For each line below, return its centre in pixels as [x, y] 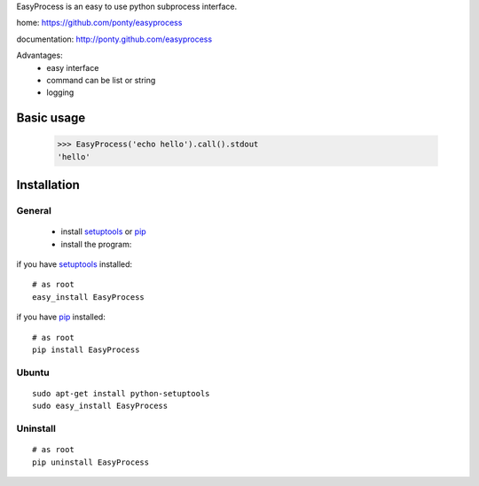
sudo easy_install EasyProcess [100, 406]
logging [60, 92]
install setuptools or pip [103, 231]
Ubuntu [33, 372]
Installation [48, 185]
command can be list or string [101, 80]
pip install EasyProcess [86, 350]
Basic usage [51, 118]
